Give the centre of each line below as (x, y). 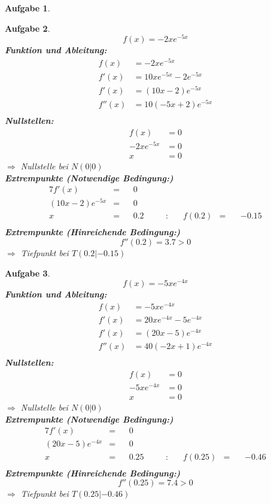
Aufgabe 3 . (28, 273)
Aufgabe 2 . (28, 28)
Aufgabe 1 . (28, 8)
